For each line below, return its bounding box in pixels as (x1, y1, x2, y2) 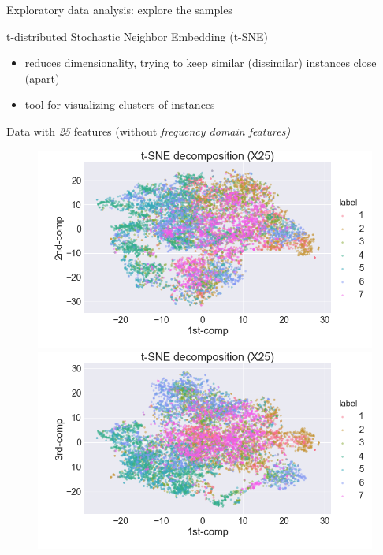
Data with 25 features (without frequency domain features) (6, 122, 291, 139)
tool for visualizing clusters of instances (24, 96, 215, 113)
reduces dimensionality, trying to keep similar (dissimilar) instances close (24, 54, 377, 71)
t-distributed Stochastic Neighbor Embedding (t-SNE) (6, 28, 269, 44)
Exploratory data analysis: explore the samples (6, 2, 232, 17)
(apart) (24, 69, 60, 86)
